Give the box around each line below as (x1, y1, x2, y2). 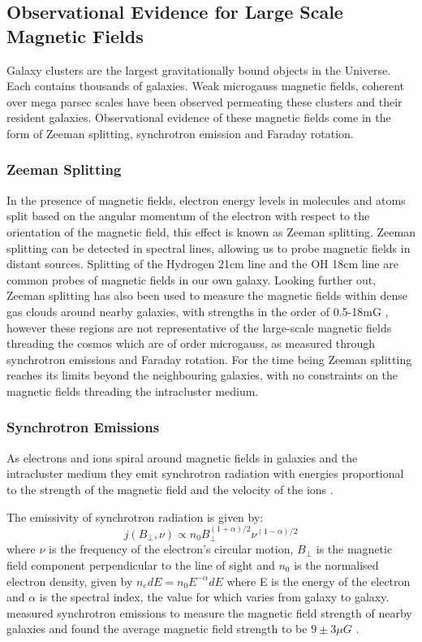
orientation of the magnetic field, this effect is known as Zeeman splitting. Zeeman (6, 223, 416, 240)
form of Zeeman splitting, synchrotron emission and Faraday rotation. (6, 124, 354, 141)
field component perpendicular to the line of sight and (6, 556, 275, 573)
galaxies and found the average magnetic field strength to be (6, 620, 308, 637)
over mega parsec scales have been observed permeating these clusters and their (6, 93, 403, 110)
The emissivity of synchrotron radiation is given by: (6, 508, 264, 525)
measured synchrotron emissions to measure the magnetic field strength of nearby (6, 604, 412, 621)
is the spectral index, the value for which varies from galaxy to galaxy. (39, 588, 390, 605)
